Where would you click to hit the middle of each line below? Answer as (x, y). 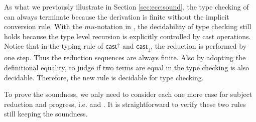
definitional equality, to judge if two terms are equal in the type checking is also (127, 67)
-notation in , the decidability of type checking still (173, 26)
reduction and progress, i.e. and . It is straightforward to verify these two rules (125, 104)
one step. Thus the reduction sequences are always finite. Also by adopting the (125, 57)
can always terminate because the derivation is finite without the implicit (117, 16)
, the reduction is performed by (199, 46)
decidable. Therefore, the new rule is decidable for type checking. (104, 77)
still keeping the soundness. (46, 114)
